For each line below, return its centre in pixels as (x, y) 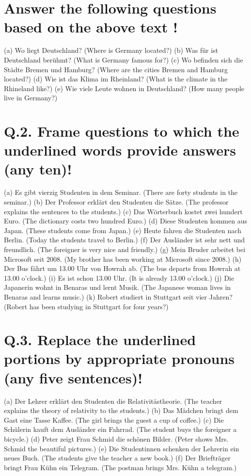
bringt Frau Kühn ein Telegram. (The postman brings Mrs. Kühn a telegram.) (120, 467)
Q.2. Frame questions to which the (122, 131)
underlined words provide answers (120, 150)
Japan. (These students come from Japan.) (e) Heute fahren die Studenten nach (123, 230)
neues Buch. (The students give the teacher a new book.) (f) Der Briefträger (117, 458)
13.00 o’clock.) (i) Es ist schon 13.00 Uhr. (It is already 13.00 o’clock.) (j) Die (119, 278)
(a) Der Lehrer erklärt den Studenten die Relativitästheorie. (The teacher (113, 401)
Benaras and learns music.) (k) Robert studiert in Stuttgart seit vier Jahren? (118, 296)
